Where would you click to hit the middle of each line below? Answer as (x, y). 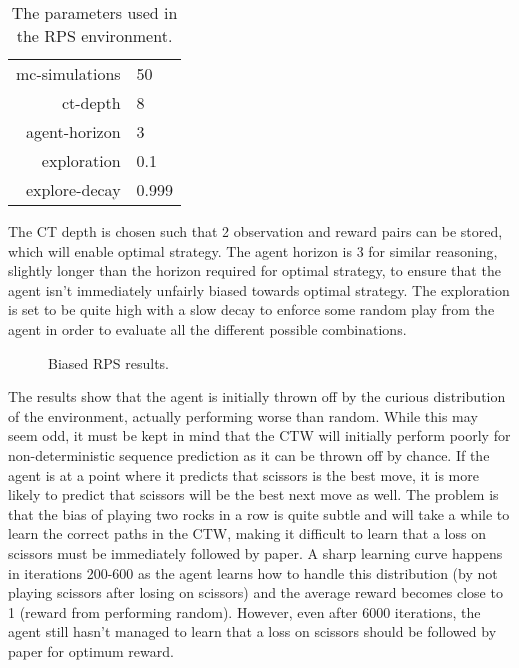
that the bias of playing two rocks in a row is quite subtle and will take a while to (259, 513)
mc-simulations (68, 73)
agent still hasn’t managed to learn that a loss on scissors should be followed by (252, 631)
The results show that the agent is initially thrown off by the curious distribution (257, 396)
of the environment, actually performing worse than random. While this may (243, 415)
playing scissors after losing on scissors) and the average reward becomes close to (255, 592)
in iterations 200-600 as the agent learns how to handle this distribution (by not (253, 572)
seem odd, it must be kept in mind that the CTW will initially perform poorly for (259, 435)
